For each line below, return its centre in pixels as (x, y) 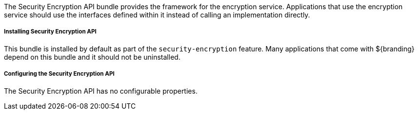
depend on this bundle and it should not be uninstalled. (92, 57)
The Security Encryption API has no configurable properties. (101, 91)
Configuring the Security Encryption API (59, 74)
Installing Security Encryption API (50, 32)
